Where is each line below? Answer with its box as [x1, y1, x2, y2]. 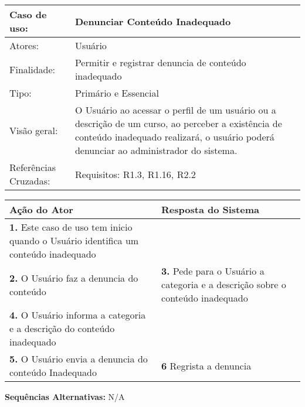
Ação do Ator [9, 203, 73, 216]
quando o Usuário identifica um [9, 234, 139, 247]
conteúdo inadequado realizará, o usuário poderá [74, 130, 274, 143]
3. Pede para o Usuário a [161, 264, 265, 278]
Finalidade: [9, 62, 56, 76]
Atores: [9, 39, 39, 52]
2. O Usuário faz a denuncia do [9, 271, 138, 285]
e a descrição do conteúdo [9, 322, 115, 335]
